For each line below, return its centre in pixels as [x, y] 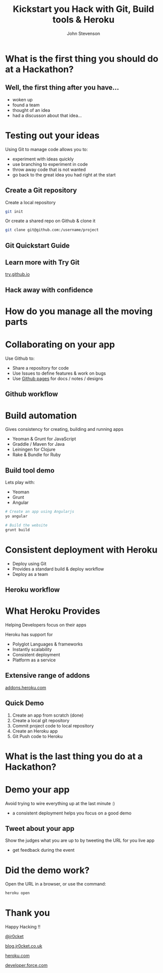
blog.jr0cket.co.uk [24, 946]
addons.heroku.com [26, 687]
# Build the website [27, 525]
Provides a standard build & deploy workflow [58, 569]
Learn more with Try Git [42, 263]
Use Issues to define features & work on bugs [59, 373]
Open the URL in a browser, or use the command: [56, 884]
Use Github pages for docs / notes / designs [58, 378]
